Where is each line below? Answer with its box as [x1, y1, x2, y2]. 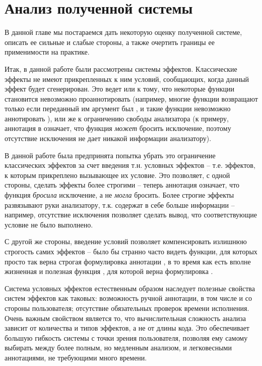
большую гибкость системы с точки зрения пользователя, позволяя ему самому [5, 332, 248, 343]
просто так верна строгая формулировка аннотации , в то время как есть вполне [5, 256, 251, 266]
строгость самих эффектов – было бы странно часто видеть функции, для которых [5, 246, 257, 256]
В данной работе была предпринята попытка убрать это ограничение [5, 150, 216, 160]
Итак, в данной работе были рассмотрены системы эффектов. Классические [5, 63, 237, 74]
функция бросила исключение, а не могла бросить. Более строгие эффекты [5, 190, 234, 200]
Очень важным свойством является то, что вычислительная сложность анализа [5, 312, 246, 323]
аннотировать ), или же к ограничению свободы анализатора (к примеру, [5, 113, 229, 123]
